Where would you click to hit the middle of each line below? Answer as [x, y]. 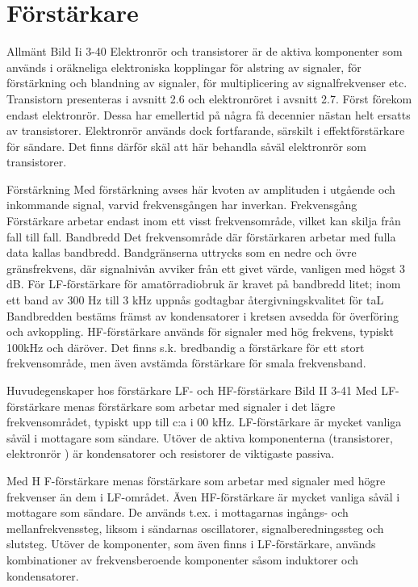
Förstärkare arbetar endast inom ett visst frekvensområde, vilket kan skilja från [204, 221]
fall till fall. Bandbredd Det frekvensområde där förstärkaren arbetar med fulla [201, 236]
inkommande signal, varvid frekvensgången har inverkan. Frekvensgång [182, 205]
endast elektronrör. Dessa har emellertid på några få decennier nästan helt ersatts [209, 114]
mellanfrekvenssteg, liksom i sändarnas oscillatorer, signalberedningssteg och [195, 528]
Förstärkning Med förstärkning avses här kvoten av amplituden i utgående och [201, 189]
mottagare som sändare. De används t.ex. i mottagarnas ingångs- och [178, 512]
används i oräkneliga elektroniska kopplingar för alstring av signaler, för [184, 67]
